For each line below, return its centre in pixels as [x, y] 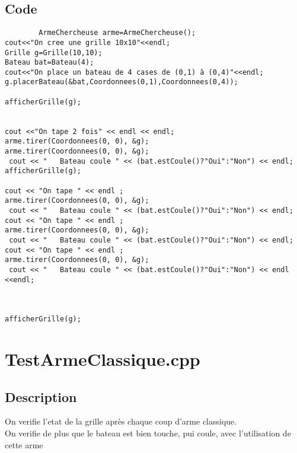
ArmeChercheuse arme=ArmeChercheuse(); [117, 33]
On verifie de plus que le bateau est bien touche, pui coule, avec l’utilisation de [148, 433]
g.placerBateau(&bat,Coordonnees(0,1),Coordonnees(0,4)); [122, 82]
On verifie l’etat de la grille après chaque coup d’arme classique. [121, 421]
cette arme [24, 444]
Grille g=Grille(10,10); [54, 52]
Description [41, 396]
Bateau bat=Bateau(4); [49, 63]
